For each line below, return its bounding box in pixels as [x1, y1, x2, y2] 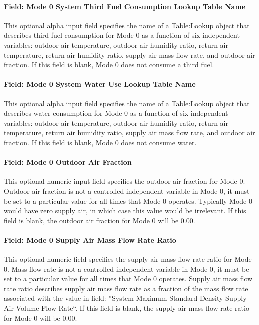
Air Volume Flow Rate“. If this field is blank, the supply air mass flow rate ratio [4, 303, 249, 313]
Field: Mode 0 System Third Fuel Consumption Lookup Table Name [4, 1, 246, 11]
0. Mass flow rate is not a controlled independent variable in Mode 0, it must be [4, 263, 249, 274]
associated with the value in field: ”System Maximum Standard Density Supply [4, 293, 247, 303]
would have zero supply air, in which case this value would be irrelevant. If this [4, 205, 246, 216]
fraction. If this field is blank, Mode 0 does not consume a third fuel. [4, 59, 214, 70]
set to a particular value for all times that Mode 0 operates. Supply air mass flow [4, 273, 253, 284]
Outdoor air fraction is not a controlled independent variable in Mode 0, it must [4, 185, 250, 196]
